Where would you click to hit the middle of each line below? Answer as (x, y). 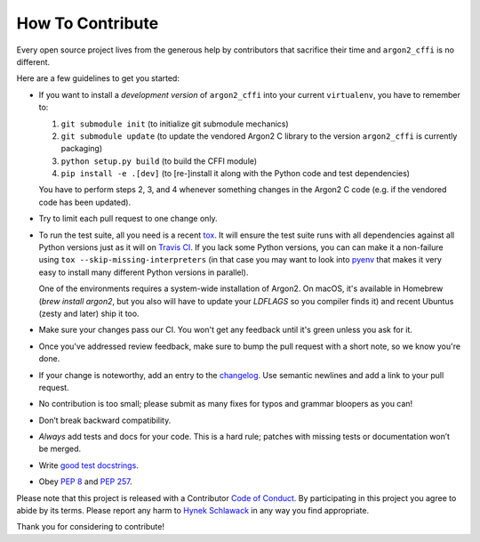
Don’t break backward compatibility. (105, 420)
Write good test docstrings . (89, 465)
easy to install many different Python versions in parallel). (144, 272)
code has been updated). (85, 202)
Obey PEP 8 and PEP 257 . (85, 481)
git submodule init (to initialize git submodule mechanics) (175, 124)
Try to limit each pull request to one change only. (128, 219)
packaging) (82, 149)
